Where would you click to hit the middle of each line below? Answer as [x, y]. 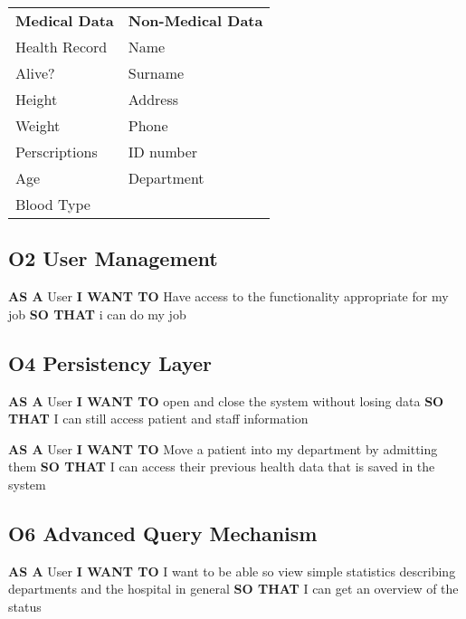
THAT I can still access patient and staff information [158, 419]
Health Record [62, 47]
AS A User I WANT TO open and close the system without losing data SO [226, 400]
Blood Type [53, 204]
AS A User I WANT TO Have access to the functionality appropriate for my [228, 296]
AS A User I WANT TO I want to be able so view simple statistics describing [232, 571]
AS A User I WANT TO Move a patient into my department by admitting [223, 448]
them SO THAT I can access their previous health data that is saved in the [222, 467]
